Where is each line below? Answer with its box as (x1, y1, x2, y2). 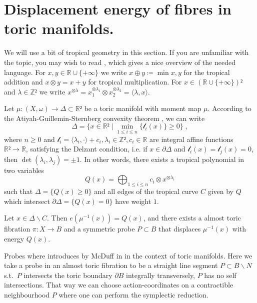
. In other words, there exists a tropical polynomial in (79, 153, 244, 164)
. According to (207, 103, 251, 113)
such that (4, 186, 33, 196)
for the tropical (183, 66, 230, 77)
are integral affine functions (149, 133, 233, 144)
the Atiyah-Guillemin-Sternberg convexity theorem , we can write (4, 112, 205, 123)
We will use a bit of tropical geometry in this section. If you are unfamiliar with (4, 47, 249, 57)
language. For (4, 66, 45, 77)
